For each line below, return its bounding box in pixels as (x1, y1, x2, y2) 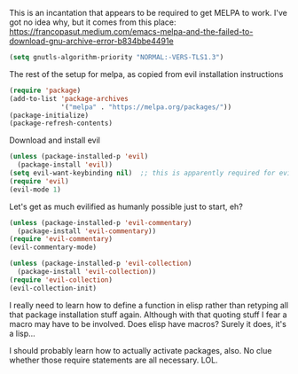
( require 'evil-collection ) (9, 275, 114, 284)
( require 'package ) (9, 86, 82, 95)
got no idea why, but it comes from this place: (9, 17, 176, 27)
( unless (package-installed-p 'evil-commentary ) (9, 218, 192, 227)
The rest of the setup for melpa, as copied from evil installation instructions (9, 68, 284, 79)
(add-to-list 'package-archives (9, 94, 129, 103)
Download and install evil (9, 135, 100, 145)
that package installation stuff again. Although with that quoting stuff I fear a (9, 309, 287, 320)
